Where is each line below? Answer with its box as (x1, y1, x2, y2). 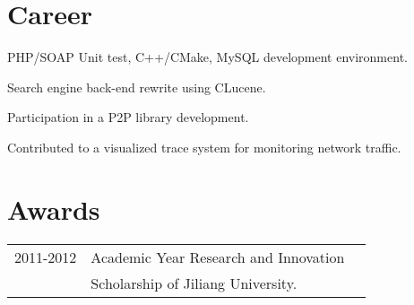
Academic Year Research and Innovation (91, 246, 345, 267)
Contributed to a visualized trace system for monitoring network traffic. (7, 137, 401, 156)
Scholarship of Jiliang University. (91, 272, 298, 293)
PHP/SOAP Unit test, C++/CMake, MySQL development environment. (7, 48, 408, 66)
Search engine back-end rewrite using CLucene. (7, 77, 266, 96)
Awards (7, 190, 100, 227)
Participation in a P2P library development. (7, 108, 249, 126)
